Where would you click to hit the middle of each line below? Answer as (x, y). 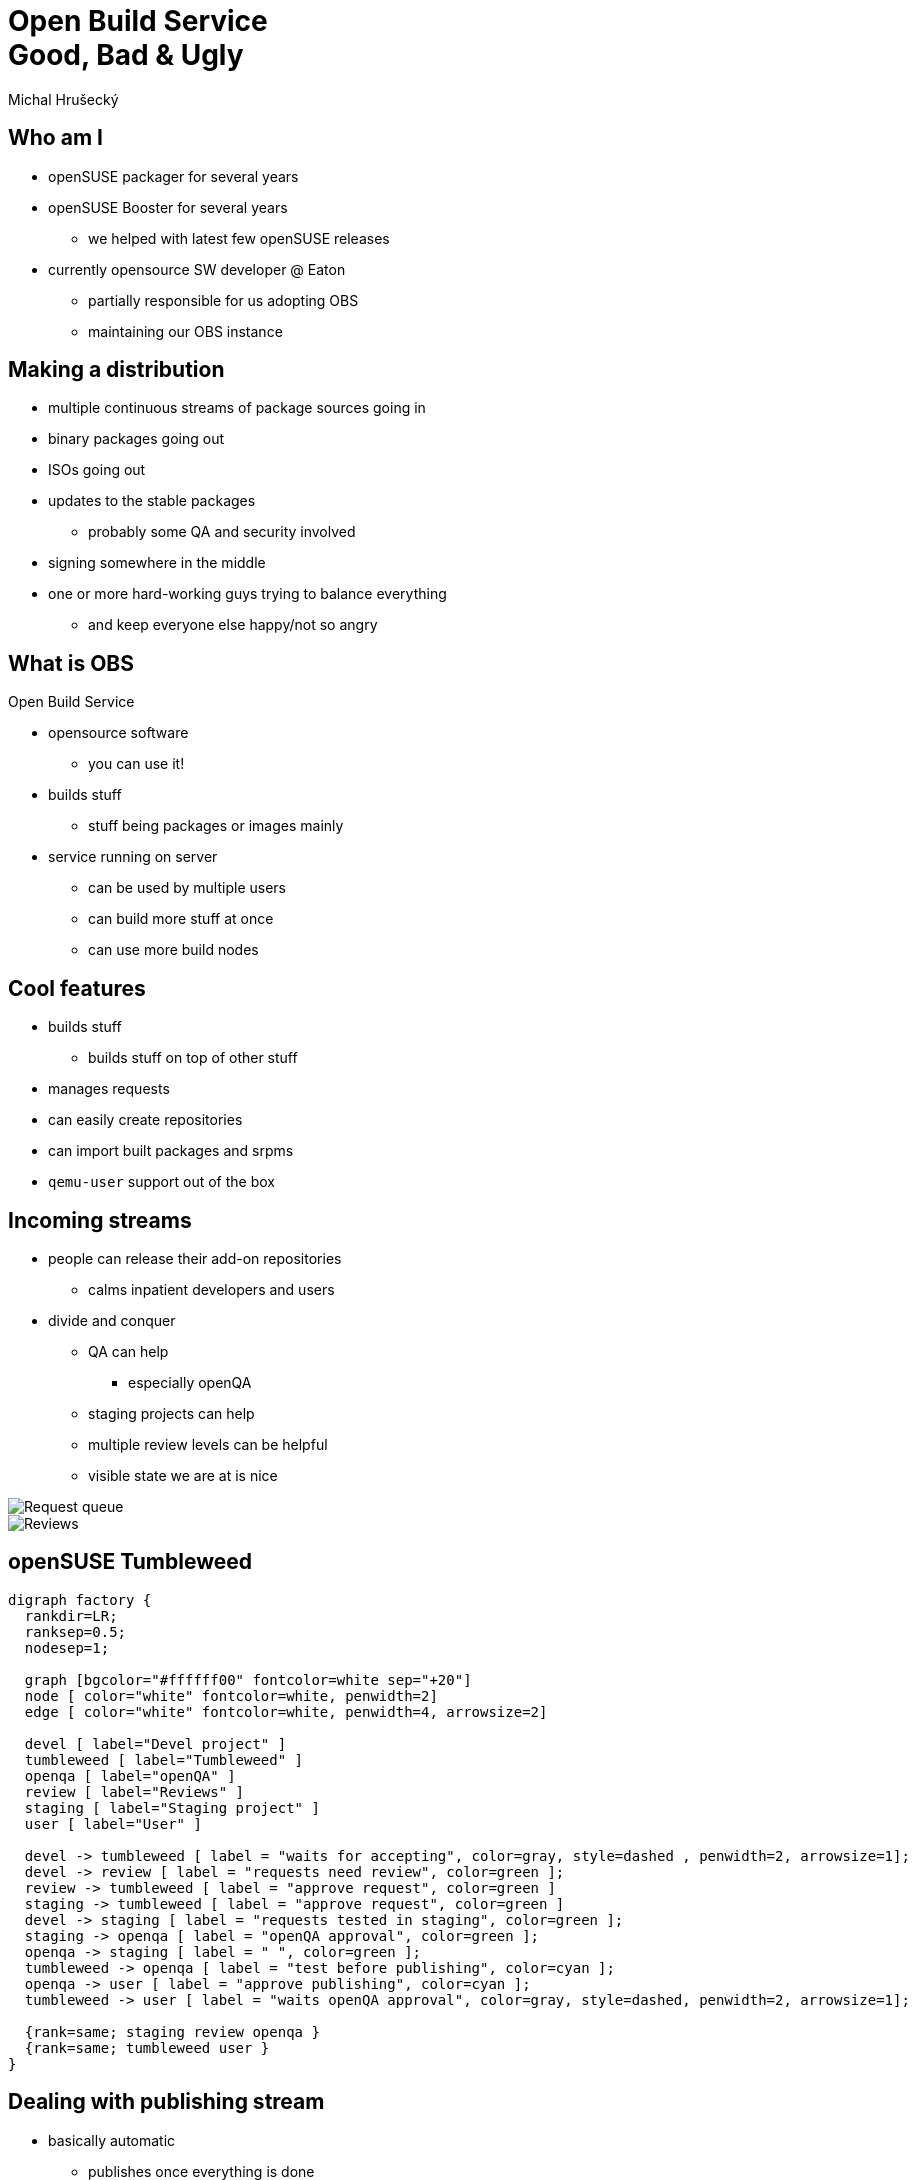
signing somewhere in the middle (157, 563)
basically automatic (112, 2140)
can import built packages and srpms (171, 1151)
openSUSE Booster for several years (168, 207)
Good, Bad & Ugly (126, 55)
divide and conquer (112, 1320)
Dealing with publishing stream (166, 2102)
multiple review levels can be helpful (208, 1444)
